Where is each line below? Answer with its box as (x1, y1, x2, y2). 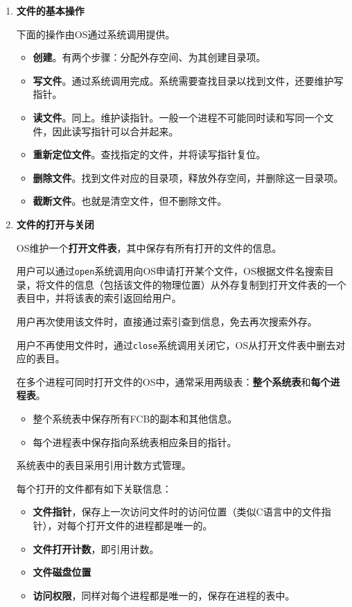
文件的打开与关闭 (16, 216, 94, 231)
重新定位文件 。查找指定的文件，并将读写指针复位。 (33, 147, 266, 162)
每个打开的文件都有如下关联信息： (16, 481, 172, 495)
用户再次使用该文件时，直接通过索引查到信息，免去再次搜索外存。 (16, 314, 317, 328)
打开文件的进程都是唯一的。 (86, 518, 213, 532)
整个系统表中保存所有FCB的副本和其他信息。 (33, 411, 238, 425)
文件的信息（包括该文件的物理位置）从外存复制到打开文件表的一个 (45, 277, 346, 291)
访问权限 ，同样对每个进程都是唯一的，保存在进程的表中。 (33, 588, 295, 602)
